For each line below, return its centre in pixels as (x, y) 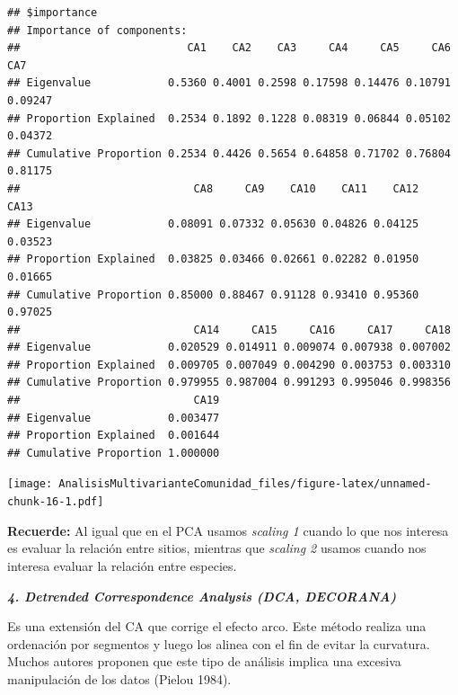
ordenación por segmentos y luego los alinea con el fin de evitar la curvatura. (219, 643)
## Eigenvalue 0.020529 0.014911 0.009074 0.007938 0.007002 (229, 347)
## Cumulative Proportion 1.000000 (114, 453)
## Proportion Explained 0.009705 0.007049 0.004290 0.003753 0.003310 (229, 365)
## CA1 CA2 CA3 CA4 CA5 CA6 (229, 48)
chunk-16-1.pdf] (56, 502)
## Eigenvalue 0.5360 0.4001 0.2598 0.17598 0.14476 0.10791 (229, 83)
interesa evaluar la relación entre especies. (122, 565)
